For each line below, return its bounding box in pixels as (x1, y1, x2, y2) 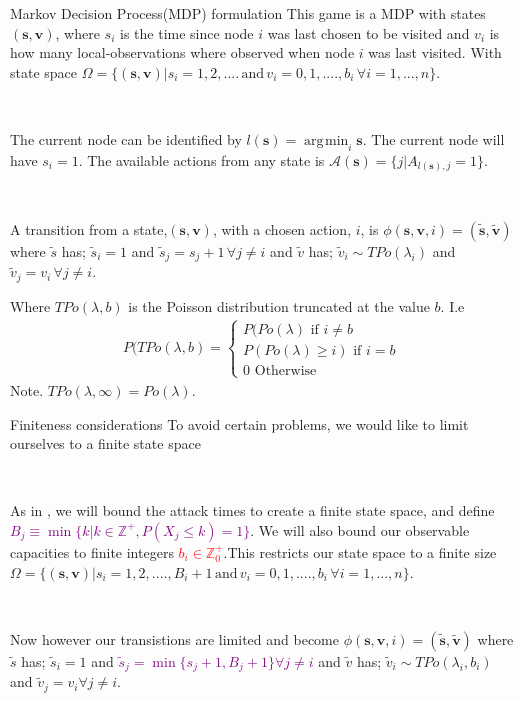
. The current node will (362, 128, 505, 149)
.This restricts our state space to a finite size (223, 541, 497, 562)
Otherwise (254, 363, 317, 378)
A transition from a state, (10, 218, 168, 239)
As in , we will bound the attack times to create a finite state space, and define (10, 500, 495, 521)
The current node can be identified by (10, 128, 242, 149)
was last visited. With (368, 42, 502, 63)
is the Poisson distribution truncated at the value (128, 295, 430, 316)
